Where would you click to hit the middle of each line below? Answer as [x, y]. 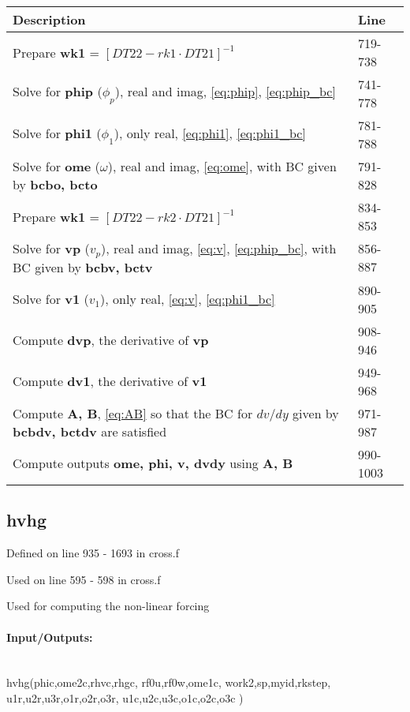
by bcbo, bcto [55, 184]
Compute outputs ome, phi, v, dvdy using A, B [153, 463]
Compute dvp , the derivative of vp [111, 340]
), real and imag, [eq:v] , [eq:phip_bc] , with [219, 248]
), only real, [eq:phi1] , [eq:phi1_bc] [210, 133]
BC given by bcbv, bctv [83, 267]
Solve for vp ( [51, 248]
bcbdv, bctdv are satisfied [90, 431]
